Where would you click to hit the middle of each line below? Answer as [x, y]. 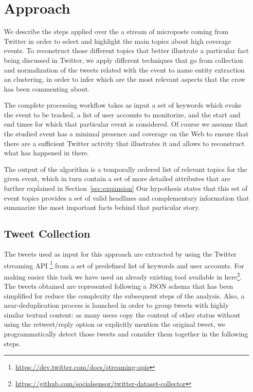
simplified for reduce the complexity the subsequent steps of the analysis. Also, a [124, 295]
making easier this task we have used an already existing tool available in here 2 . [123, 276]
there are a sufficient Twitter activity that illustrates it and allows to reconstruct [124, 143]
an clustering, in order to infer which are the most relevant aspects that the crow [125, 79]
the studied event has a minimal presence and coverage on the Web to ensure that [126, 134]
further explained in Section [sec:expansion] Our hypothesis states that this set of [126, 188]
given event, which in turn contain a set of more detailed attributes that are [117, 178]
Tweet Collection [47, 233]
